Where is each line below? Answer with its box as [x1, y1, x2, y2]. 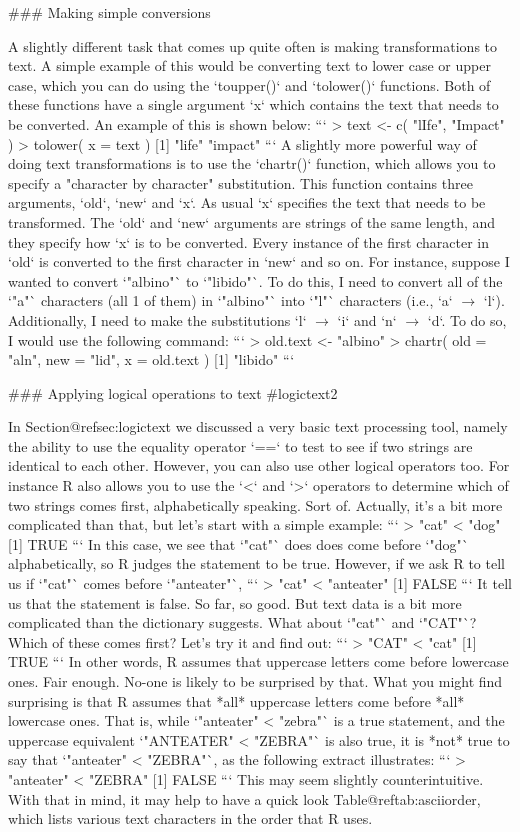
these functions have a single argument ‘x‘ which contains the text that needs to [8, 94, 499, 115]
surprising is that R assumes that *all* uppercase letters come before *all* [8, 690, 465, 711]
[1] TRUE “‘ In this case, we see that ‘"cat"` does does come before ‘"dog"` [8, 533, 469, 554]
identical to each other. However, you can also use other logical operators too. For [8, 455, 510, 476]
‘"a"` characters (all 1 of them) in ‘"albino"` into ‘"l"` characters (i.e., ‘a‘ [8, 290, 453, 311]
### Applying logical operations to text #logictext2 [8, 382, 338, 403]
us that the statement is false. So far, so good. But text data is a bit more [8, 592, 462, 613]
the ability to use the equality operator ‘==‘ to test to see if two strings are [8, 435, 473, 456]
